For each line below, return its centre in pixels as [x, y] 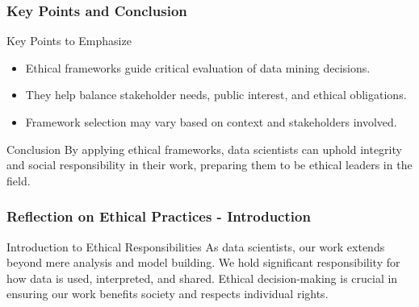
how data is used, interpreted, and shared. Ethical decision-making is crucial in [202, 278]
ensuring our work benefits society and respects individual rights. [168, 294]
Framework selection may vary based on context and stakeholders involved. [211, 122]
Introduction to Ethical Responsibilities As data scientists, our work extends [196, 246]
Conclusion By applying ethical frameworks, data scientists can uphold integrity [204, 149]
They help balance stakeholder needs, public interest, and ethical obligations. [216, 95]
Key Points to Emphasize [69, 41]
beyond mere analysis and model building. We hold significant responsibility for [203, 262]
